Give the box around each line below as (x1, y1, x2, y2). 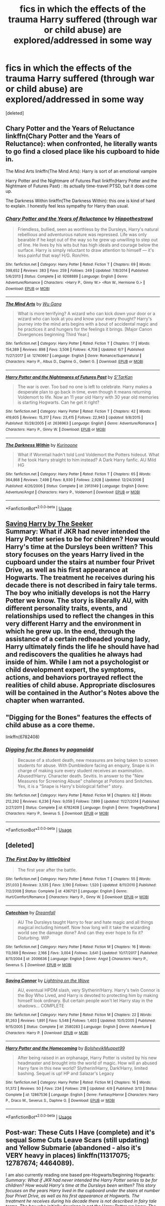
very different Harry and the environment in (5, 620, 141, 628)
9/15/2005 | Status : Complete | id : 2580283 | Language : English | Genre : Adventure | (5, 1024, 152, 1029)
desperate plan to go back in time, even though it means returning (17, 389, 151, 394)
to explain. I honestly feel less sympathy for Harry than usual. (5, 203, 129, 209)
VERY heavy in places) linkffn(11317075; (5, 1151, 130, 1159)
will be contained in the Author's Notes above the (5, 689, 160, 697)
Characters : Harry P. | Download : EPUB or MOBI (5, 1030, 89, 1035)
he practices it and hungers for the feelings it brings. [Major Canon (17, 326, 152, 332)
